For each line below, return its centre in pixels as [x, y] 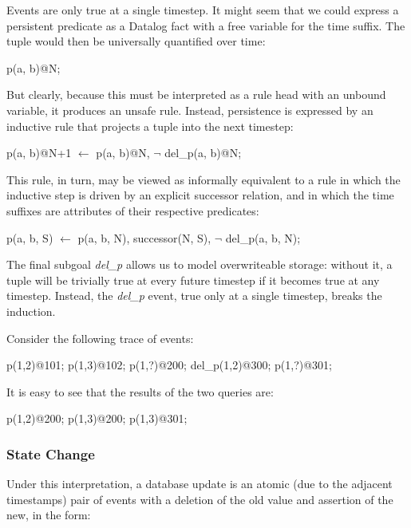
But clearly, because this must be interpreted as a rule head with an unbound [196, 95]
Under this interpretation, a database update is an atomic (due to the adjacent [200, 484]
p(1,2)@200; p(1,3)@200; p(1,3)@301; [97, 418]
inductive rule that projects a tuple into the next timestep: [150, 126]
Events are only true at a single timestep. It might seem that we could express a [203, 10]
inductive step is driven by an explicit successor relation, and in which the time [200, 195]
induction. [31, 311]
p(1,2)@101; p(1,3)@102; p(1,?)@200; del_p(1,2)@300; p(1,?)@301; [170, 365]
